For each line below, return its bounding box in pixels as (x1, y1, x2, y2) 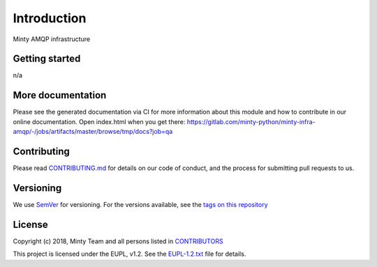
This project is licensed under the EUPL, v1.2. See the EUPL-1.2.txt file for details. (13, 250, 246, 258)
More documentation (13, 89, 107, 101)
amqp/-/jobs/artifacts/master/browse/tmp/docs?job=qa (13, 128, 173, 136)
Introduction (13, 10, 87, 26)
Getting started (13, 53, 81, 65)
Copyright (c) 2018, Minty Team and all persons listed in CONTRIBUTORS (13, 237, 223, 245)
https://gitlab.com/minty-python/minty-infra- (186, 117, 316, 125)
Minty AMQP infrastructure (13, 35, 91, 43)
